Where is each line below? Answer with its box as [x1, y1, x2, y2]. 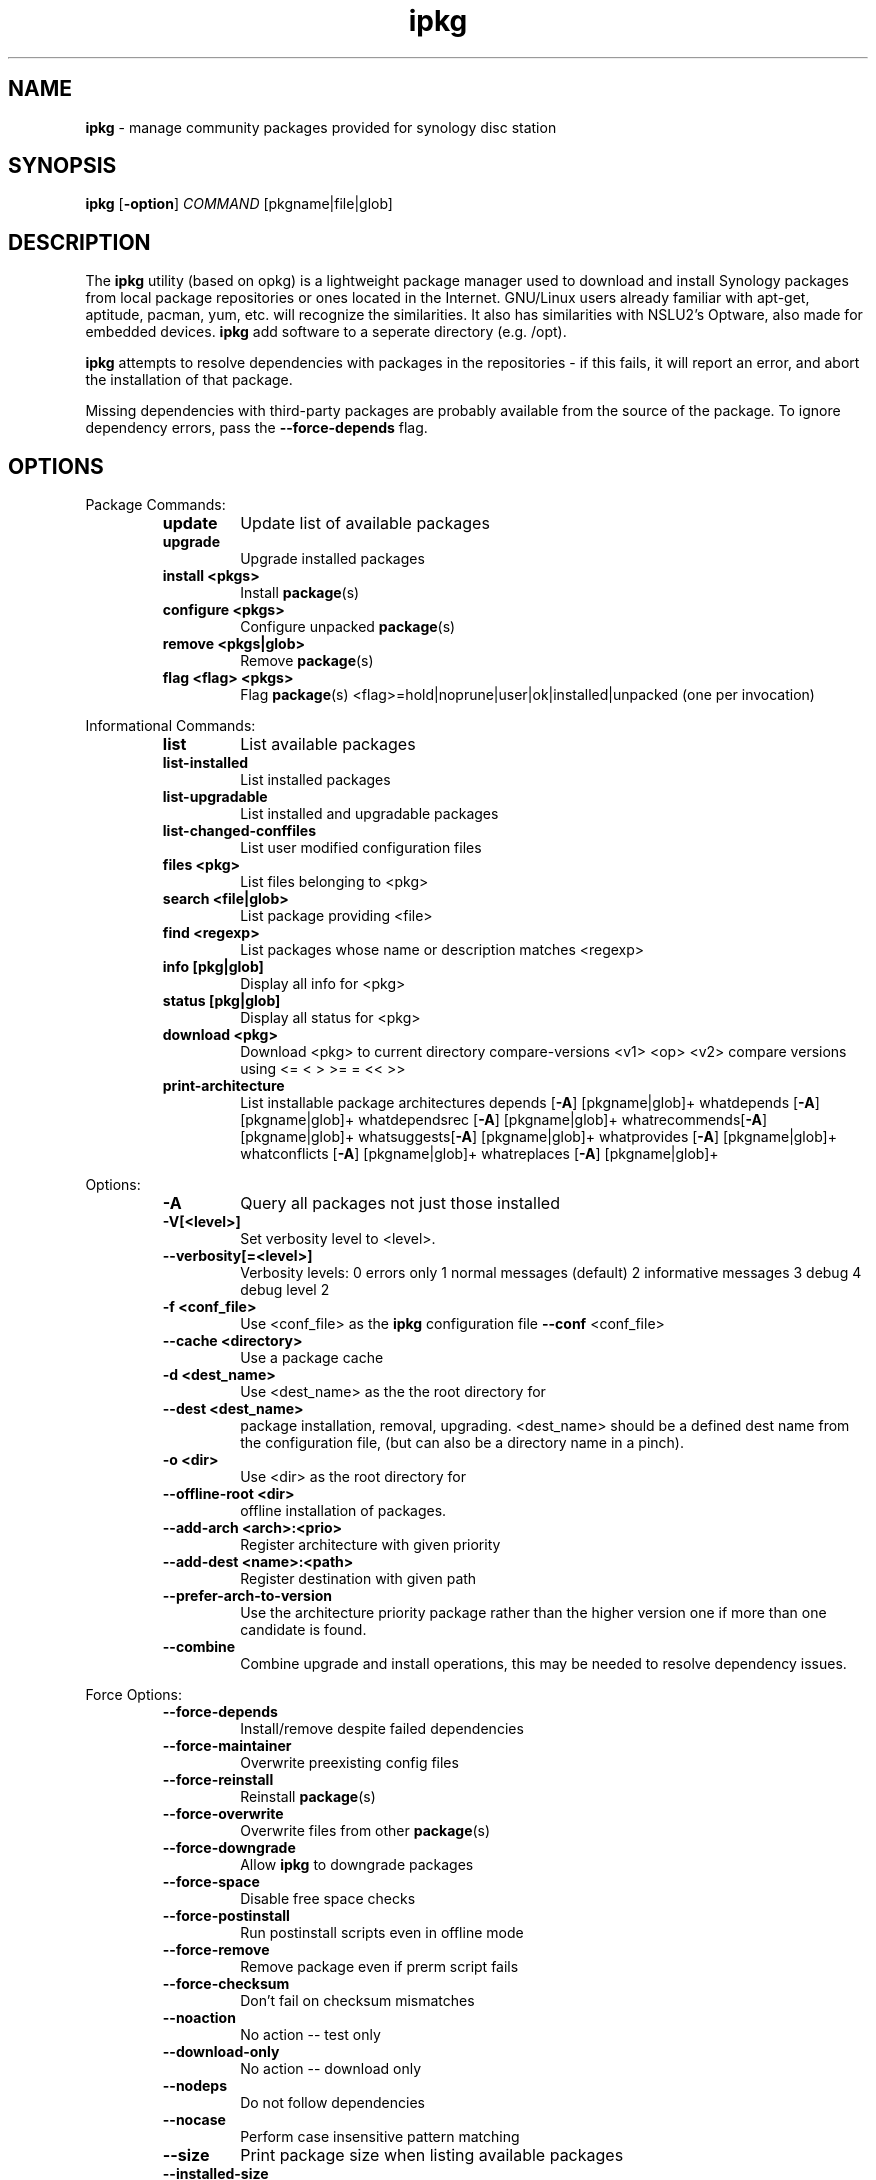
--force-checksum [162, 1975, 290, 1993]
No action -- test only [240, 2026, 381, 2044]
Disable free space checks [240, 1890, 416, 1908]
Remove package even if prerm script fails [240, 1958, 519, 1976]
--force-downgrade [162, 1839, 296, 1857]
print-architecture [162, 1077, 285, 1095]
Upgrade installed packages [240, 550, 425, 568]
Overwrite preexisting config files [240, 1754, 459, 1772]
